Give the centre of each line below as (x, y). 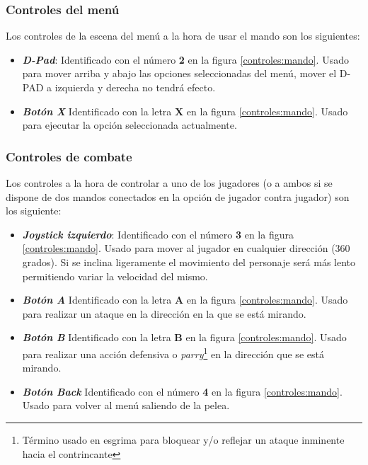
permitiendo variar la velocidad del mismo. (115, 276)
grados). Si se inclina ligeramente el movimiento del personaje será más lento (189, 262)
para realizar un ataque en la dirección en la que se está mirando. (164, 313)
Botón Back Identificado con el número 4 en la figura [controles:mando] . (182, 391)
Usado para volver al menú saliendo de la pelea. (126, 405)
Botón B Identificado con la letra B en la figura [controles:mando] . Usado (184, 337)
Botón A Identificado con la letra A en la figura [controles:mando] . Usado (185, 300)
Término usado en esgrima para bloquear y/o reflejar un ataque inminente (183, 439)
